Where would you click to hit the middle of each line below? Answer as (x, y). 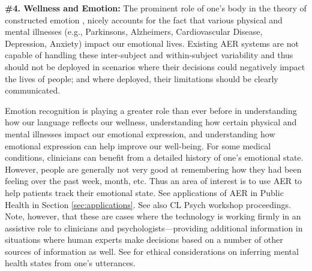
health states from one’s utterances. (70, 263)
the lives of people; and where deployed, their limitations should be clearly (142, 78)
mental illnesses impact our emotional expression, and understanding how (140, 133)
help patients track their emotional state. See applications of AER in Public (144, 192)
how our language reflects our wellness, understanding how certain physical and (151, 122)
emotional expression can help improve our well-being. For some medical (138, 145)
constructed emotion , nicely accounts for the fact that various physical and (144, 19)
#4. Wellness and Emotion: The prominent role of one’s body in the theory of (156, 8)
